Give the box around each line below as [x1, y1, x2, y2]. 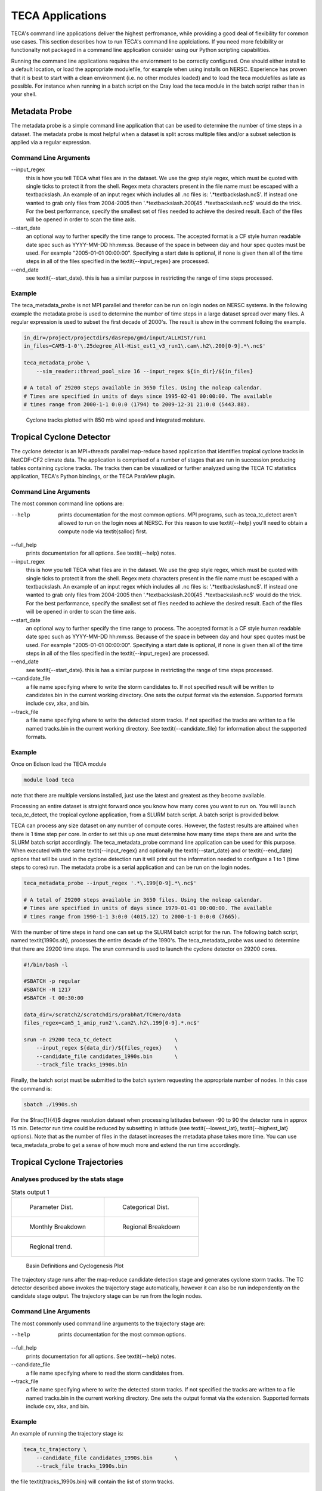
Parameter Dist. [29, 1203, 73, 1211]
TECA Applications [11, 9, 107, 22]
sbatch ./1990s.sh [23, 1101, 78, 1108]
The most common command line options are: [11, 500, 125, 507]
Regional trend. [29, 1242, 73, 1251]
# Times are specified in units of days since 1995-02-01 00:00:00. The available [23, 392, 273, 400]
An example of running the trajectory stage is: [11, 1430, 124, 1437]
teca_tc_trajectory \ [23, 1446, 87, 1453]
